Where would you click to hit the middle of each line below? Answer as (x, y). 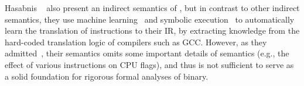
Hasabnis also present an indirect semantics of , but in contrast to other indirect (152, 8)
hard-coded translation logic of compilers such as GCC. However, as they (136, 42)
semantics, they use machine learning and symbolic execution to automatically (150, 19)
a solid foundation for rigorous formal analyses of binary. (107, 76)
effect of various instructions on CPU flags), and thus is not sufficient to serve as (149, 64)
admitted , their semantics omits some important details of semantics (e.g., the (147, 53)
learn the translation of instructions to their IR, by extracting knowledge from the (152, 31)
